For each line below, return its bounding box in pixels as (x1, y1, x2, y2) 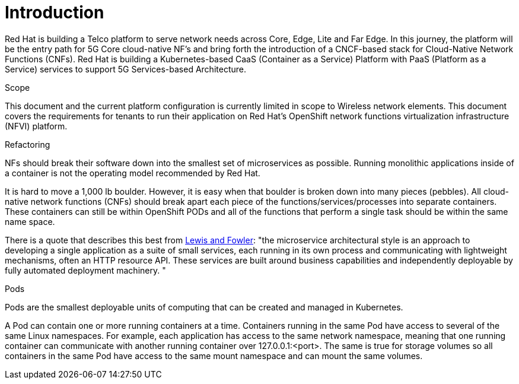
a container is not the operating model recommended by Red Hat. (5, 167, 260, 178)
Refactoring (5, 139, 50, 150)
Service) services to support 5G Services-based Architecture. (5, 64, 246, 74)
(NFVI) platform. (5, 120, 68, 131)
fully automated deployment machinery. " (5, 265, 166, 275)
